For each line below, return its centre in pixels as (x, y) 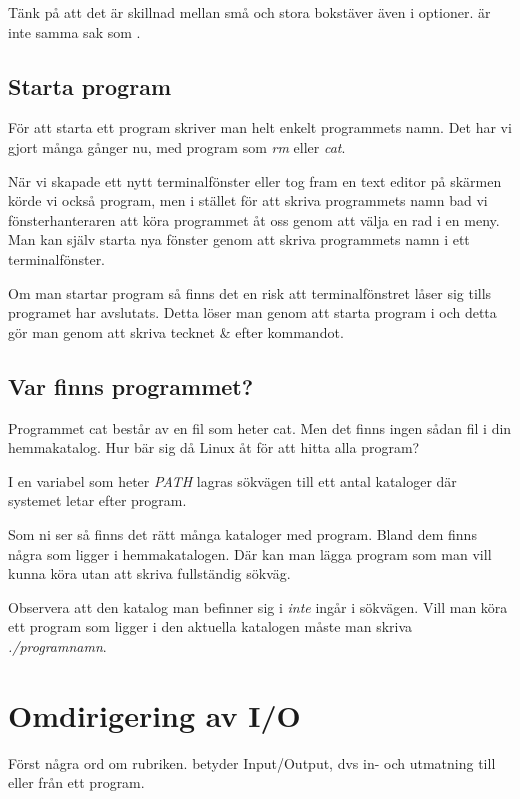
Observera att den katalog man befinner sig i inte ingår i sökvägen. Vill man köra (258, 606)
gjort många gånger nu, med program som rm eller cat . (177, 146)
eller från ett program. (76, 782)
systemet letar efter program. (97, 500)
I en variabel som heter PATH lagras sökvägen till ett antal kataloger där (232, 480)
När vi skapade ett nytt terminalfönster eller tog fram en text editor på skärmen (255, 180)
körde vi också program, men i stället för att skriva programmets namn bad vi (248, 200)
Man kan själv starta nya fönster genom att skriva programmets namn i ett (239, 239)
